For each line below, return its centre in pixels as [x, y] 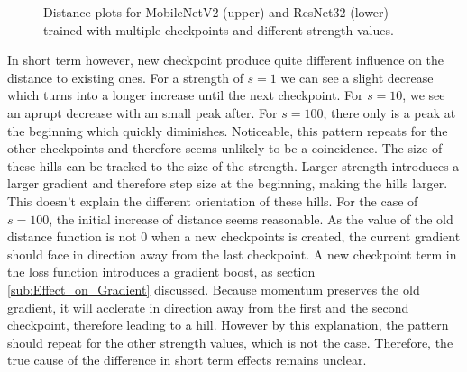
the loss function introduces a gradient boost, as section [161, 272]
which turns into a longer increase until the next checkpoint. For [185, 95]
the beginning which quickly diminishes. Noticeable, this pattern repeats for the [228, 130]
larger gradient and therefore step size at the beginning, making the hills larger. [228, 183]
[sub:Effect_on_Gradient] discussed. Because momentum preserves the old [214, 289]
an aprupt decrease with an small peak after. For [142, 112]
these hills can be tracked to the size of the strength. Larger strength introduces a [233, 165]
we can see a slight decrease [357, 77]
